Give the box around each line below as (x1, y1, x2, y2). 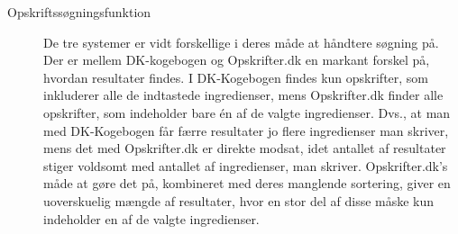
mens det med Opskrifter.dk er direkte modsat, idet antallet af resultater (43, 139, 446, 157)
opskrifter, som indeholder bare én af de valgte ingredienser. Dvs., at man (43, 103, 451, 121)
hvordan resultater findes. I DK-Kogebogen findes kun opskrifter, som (43, 67, 429, 86)
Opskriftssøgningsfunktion (7, 3, 151, 21)
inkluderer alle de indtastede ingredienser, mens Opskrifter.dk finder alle (43, 85, 444, 104)
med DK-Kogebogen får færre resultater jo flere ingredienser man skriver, (43, 121, 449, 139)
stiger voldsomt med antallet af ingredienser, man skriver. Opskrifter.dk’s (43, 156, 448, 175)
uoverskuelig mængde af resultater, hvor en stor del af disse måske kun (43, 191, 435, 210)
